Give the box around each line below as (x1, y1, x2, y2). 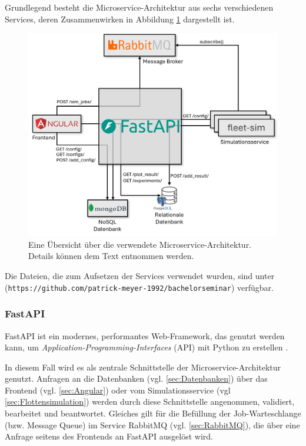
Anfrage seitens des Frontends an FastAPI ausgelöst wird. (5, 430, 213, 442)
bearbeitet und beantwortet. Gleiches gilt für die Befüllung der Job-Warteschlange (5, 407, 301, 419)
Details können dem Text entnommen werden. (28, 250, 194, 262)
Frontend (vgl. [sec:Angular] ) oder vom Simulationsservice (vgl (5, 383, 231, 396)
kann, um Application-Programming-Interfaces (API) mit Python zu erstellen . (5, 341, 288, 353)
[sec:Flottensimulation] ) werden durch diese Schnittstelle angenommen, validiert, (5, 395, 295, 408)
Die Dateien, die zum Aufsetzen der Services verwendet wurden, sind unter (5, 270, 275, 282)
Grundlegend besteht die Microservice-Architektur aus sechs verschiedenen (5, 1, 274, 13)
